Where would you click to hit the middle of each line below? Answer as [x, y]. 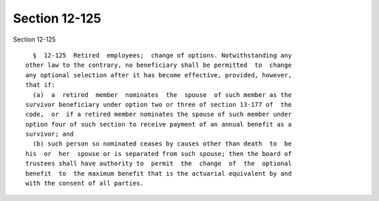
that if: [40, 85]
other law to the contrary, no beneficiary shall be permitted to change [159, 65]
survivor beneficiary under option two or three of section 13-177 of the [159, 104]
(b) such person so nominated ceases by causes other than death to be [162, 144]
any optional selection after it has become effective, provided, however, [159, 75]
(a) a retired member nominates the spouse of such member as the [162, 95]
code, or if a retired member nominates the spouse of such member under [159, 115]
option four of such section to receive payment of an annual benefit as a [159, 124]
